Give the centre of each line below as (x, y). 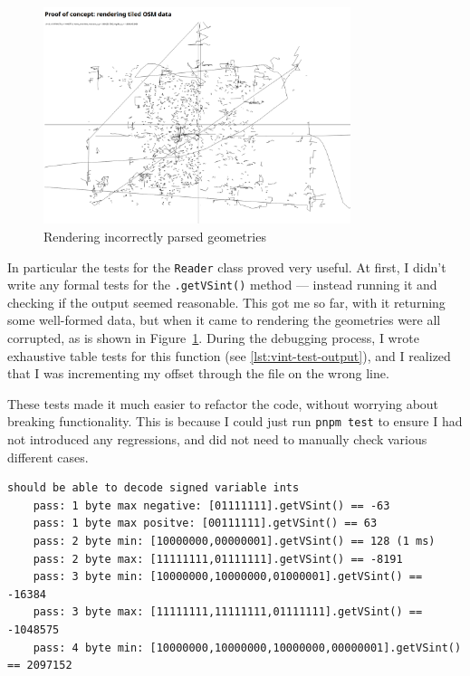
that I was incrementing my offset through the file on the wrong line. (198, 373)
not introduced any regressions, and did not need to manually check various (217, 439)
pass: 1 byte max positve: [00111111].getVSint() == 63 (205, 524)
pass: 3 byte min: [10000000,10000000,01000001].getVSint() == (228, 577)
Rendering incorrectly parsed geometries (155, 236)
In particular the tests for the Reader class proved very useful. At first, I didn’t (227, 267)
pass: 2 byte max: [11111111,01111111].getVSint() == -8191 (218, 559)
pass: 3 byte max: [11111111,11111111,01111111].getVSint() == (228, 612)
